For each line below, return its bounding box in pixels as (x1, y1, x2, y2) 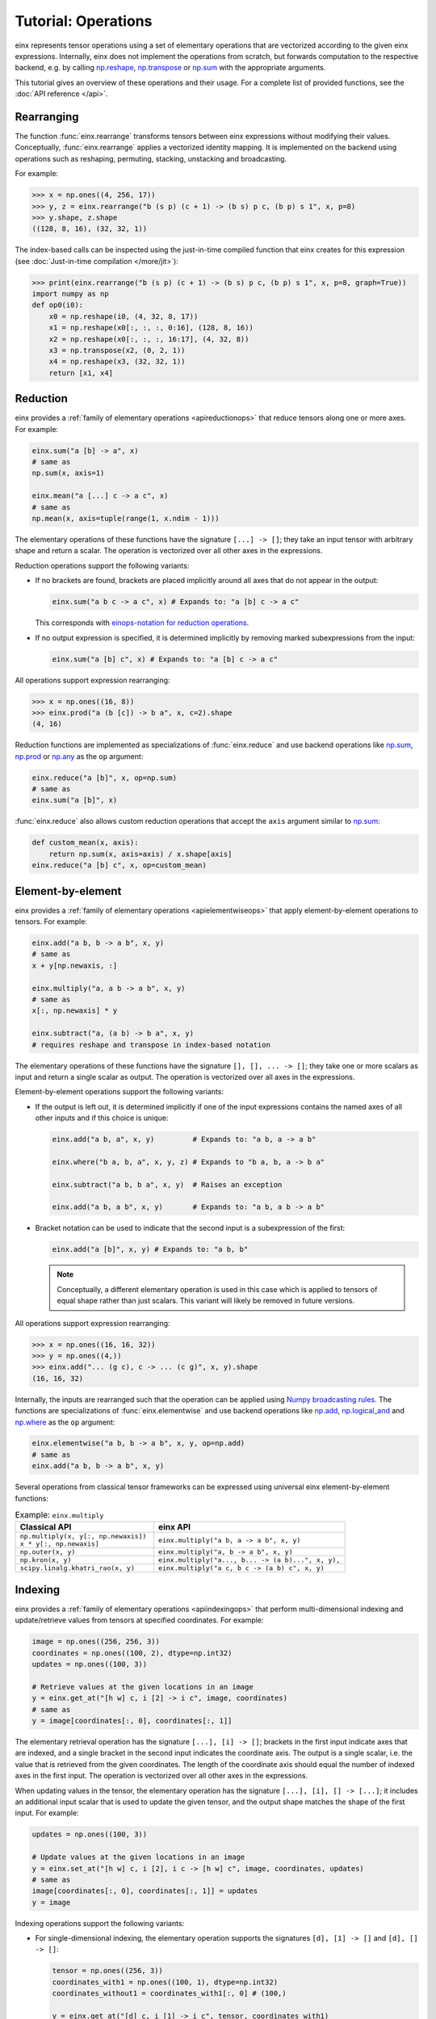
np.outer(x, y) (19, 1547, 76, 1556)
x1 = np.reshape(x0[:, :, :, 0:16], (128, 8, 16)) (48, 323, 254, 333)
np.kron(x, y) (19, 1555, 72, 1564)
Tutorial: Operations (15, 12, 153, 30)
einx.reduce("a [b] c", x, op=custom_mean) (31, 861, 208, 870)
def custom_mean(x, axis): (31, 838, 139, 847)
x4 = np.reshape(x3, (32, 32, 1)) (48, 357, 186, 367)
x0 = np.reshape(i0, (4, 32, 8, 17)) (48, 312, 199, 321)
